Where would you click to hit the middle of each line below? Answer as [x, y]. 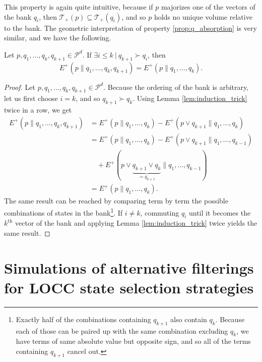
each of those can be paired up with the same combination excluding [122, 330]
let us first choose [31, 98]
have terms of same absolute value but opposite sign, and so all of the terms [133, 341]
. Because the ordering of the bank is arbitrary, [176, 87]
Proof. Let [20, 87]
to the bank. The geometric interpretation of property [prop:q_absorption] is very [130, 28]
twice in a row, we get [38, 110]
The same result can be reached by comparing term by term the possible [116, 201]
